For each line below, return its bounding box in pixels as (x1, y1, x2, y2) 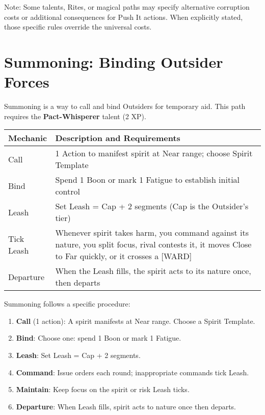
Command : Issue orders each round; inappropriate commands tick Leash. (16, 367, 249, 377)
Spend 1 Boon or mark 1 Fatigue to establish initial (55, 174, 240, 186)
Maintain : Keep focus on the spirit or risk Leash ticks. (16, 384, 190, 395)
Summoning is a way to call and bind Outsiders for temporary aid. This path (4, 101, 246, 112)
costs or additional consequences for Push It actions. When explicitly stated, (4, 11, 243, 22)
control (55, 185, 80, 198)
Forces (4, 71, 49, 92)
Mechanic (8, 132, 47, 144)
